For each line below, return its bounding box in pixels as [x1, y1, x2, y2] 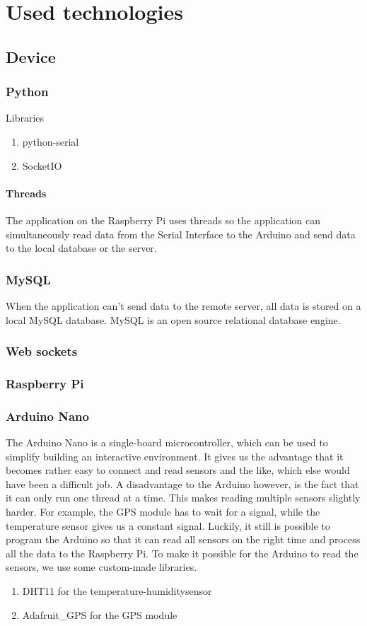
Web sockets [6, 342, 78, 360]
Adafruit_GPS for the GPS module [22, 607, 177, 622]
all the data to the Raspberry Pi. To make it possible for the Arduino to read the [6, 545, 359, 560]
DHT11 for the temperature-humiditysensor [22, 583, 212, 598]
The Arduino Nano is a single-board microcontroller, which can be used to [6, 435, 328, 450]
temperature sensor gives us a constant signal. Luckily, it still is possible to [6, 518, 330, 533]
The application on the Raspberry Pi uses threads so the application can [6, 212, 321, 227]
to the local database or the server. [6, 240, 157, 255]
